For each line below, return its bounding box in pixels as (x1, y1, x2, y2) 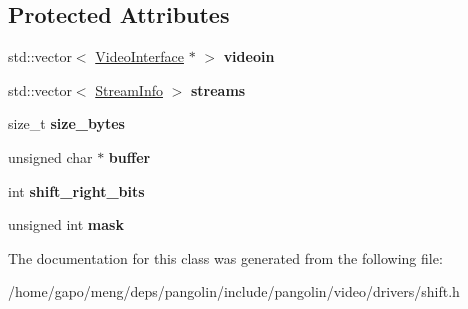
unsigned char (8, 146, 93, 167)
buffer (108, 146, 151, 167)
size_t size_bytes (8, 113, 125, 134)
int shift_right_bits (8, 180, 145, 201)
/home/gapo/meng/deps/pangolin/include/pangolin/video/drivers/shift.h (8, 281, 460, 302)
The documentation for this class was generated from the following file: (8, 247, 443, 268)
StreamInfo (95, 79, 163, 100)
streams (190, 79, 246, 100)
